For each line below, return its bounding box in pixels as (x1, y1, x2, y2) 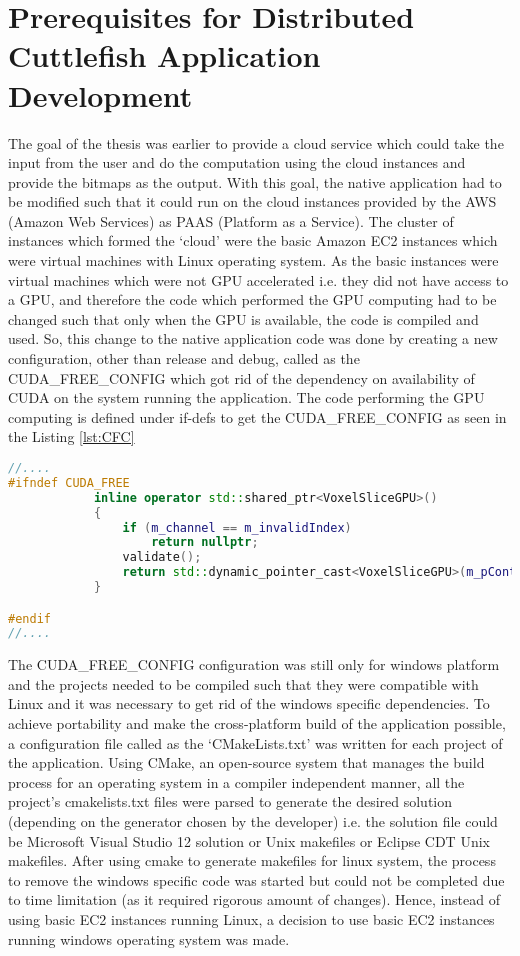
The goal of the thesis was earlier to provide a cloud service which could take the (8, 132, 504, 153)
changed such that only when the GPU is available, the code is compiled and (8, 308, 479, 329)
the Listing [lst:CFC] (8, 426, 135, 447)
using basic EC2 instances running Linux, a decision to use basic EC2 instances (8, 909, 495, 929)
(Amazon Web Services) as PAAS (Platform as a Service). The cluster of (8, 210, 454, 231)
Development (8, 74, 193, 115)
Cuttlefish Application (8, 35, 321, 76)
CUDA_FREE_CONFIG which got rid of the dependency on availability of (8, 367, 475, 388)
